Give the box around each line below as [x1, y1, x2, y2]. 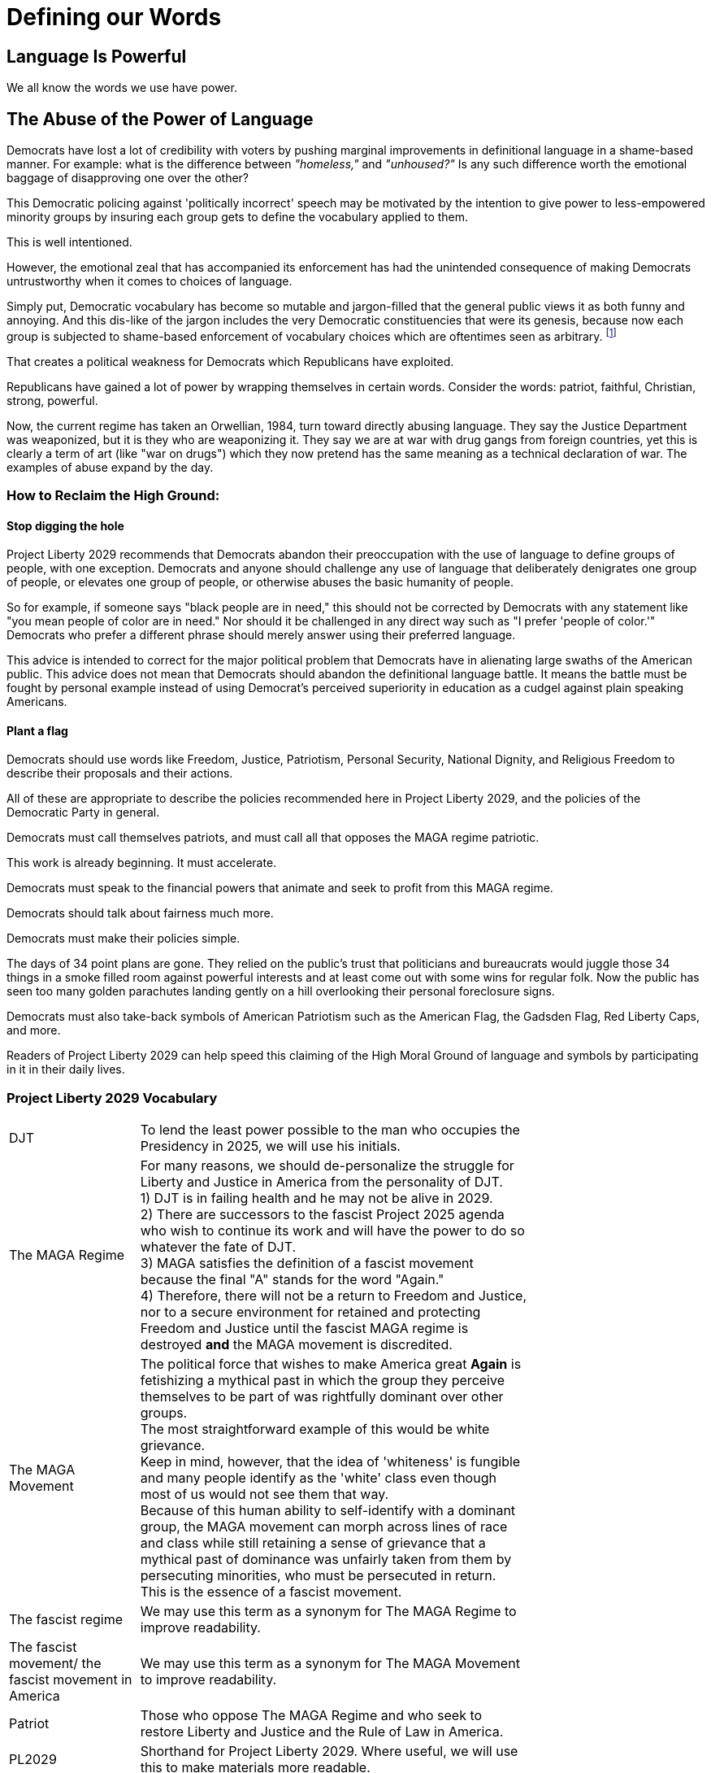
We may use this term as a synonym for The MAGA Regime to [140, 1603, 517, 1620]
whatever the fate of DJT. [140, 1239, 297, 1256]
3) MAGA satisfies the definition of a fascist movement [140, 1255, 474, 1272]
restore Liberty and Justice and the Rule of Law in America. [140, 1723, 504, 1740]
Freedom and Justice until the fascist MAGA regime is [140, 1320, 469, 1337]
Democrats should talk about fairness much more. [7, 906, 274, 921]
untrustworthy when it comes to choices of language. [7, 274, 293, 289]
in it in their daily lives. [7, 1062, 125, 1077]
